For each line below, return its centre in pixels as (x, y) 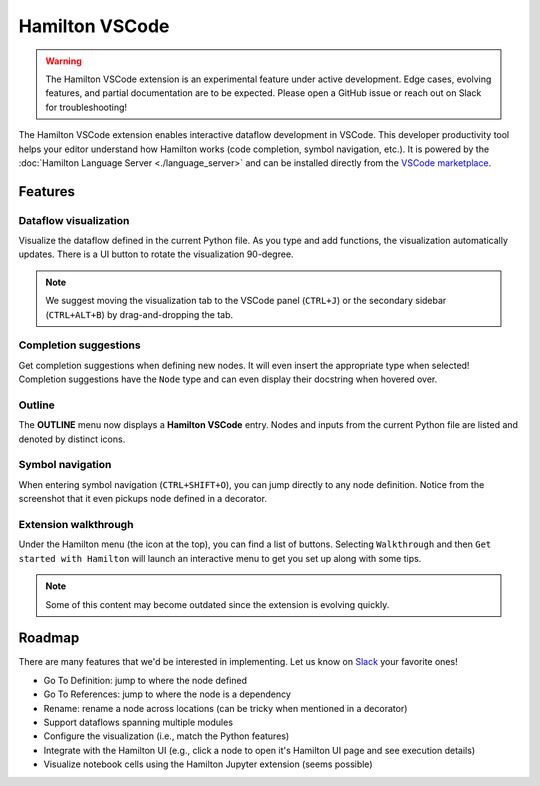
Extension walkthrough (76, 524)
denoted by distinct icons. (72, 439)
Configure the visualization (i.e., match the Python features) (166, 736)
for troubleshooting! (86, 107)
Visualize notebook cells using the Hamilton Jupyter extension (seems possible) (208, 764)
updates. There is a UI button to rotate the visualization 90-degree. (156, 254)
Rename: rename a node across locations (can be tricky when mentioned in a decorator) (225, 708)
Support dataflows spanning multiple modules (138, 722)
